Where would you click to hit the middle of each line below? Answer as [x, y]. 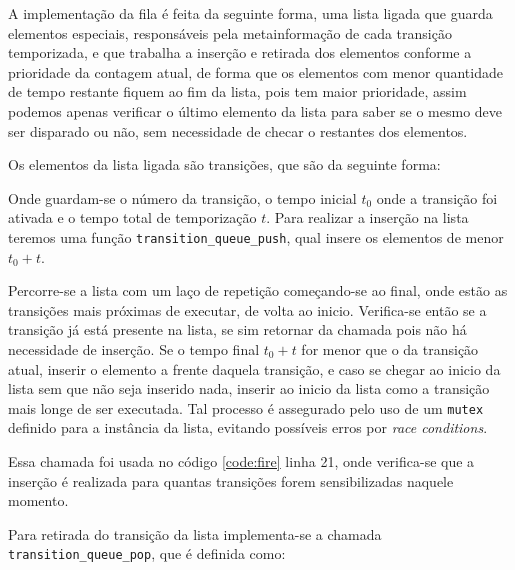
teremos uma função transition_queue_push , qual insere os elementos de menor [256, 236]
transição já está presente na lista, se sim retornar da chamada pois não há [237, 329]
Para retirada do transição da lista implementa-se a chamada [195, 533]
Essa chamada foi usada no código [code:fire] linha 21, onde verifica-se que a [241, 461]
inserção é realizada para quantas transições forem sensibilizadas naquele [231, 480]
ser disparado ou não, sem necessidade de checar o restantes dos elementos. [238, 130]
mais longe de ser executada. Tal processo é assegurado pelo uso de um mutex [246, 407]
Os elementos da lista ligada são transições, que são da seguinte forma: [224, 164]
